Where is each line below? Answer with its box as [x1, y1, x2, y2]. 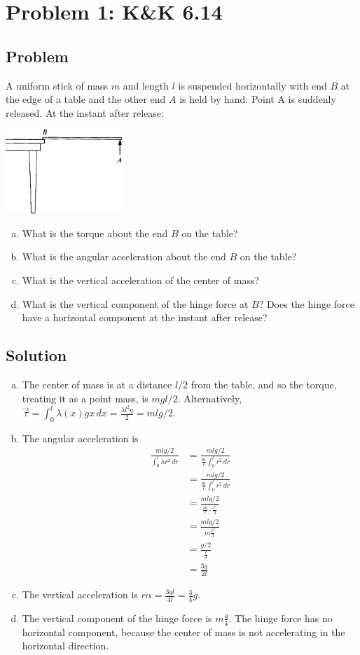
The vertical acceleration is [22, 587, 138, 602]
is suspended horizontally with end [178, 78, 327, 92]
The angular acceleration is [22, 430, 139, 445]
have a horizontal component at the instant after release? [22, 310, 268, 325]
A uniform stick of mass [6, 78, 109, 92]
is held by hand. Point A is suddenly [179, 92, 336, 106]
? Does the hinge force [258, 296, 355, 311]
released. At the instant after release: [6, 105, 164, 120]
